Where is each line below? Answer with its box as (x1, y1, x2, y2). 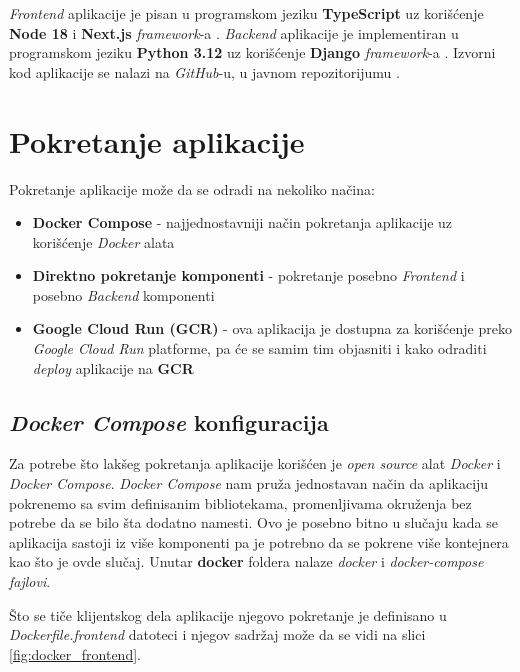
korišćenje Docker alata (32, 231, 175, 252)
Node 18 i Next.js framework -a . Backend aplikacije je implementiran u (9, 22, 459, 43)
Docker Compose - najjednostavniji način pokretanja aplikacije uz (32, 212, 453, 233)
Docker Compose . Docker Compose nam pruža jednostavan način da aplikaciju (9, 473, 489, 494)
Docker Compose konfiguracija (9, 406, 329, 437)
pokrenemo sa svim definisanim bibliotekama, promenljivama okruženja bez (9, 492, 472, 513)
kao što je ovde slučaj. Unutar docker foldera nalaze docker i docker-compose (9, 551, 484, 572)
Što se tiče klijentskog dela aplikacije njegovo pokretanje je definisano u (9, 604, 447, 625)
